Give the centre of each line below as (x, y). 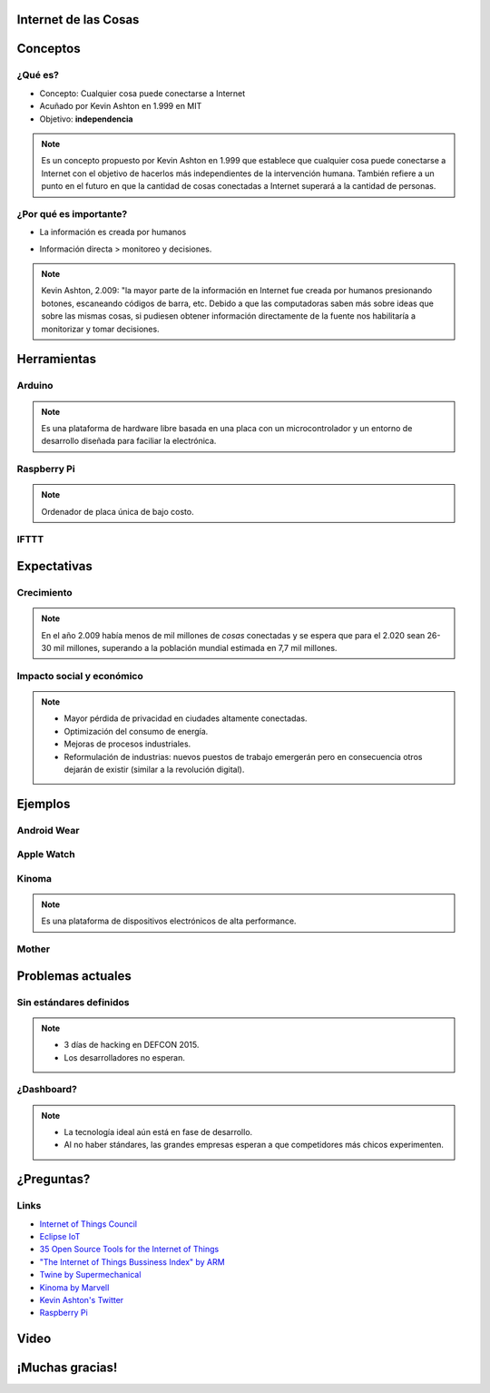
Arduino (35, 386)
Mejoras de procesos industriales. (127, 744)
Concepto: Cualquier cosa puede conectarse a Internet (142, 93)
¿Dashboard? (47, 1090)
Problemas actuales (74, 976)
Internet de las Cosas (78, 20)
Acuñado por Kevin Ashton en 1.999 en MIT (121, 106)
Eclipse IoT (60, 1236)
